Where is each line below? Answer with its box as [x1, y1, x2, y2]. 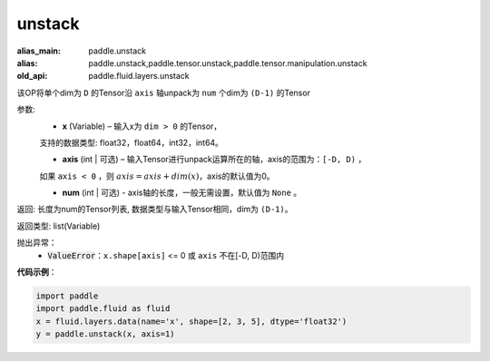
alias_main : [16, 45, 61, 56]
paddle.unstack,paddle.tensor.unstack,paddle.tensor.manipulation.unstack [88, 57, 367, 68]
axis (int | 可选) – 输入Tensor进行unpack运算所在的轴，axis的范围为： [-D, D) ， [62, 154, 367, 165]
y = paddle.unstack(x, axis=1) [35, 329, 176, 339]
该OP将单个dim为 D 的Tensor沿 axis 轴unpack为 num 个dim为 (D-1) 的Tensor [16, 87, 310, 98]
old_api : [16, 71, 48, 82]
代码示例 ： [16, 267, 57, 278]
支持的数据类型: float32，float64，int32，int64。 [39, 137, 224, 148]
